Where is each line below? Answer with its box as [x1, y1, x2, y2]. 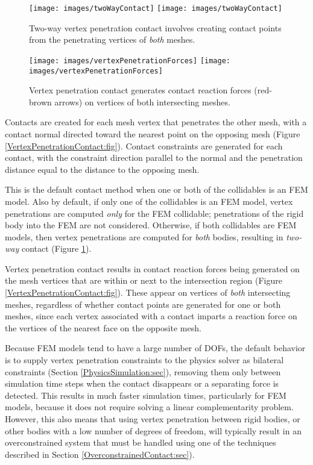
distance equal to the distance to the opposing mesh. [5, 163, 200, 175]
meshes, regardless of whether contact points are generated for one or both [5, 298, 281, 310]
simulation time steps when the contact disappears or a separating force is [5, 377, 279, 390]
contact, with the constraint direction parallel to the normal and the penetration [5, 151, 303, 164]
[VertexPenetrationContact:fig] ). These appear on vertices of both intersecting [5, 286, 291, 299]
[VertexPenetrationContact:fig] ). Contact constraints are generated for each [5, 139, 283, 152]
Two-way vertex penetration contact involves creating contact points [29, 21, 282, 34]
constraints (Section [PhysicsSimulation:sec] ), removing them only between [5, 365, 281, 378]
